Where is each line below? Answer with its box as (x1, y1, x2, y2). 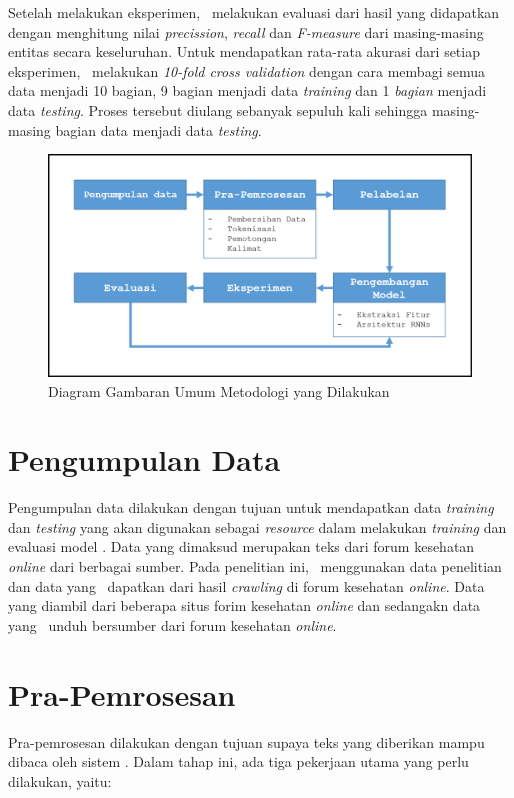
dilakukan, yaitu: (8, 770, 112, 791)
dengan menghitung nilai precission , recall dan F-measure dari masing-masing (8, 21, 484, 42)
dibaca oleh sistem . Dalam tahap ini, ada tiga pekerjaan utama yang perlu (8, 751, 469, 772)
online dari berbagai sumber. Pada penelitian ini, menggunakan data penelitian (8, 556, 502, 577)
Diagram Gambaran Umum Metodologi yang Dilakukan (48, 380, 390, 401)
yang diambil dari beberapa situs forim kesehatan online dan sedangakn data (8, 595, 481, 616)
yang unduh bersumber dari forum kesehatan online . (8, 614, 337, 635)
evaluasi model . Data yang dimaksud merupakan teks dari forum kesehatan (8, 536, 475, 557)
